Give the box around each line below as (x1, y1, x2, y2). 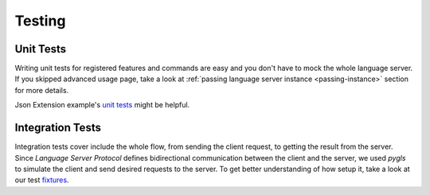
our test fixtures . (14, 175, 69, 185)
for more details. (14, 85, 69, 95)
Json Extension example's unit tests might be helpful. (14, 100, 190, 110)
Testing (14, 12, 66, 29)
